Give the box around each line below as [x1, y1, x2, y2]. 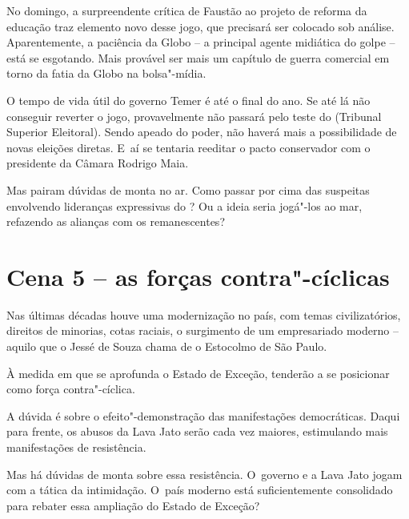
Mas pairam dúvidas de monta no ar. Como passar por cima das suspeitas [6, 181, 370, 198]
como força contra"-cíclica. [6, 380, 135, 397]
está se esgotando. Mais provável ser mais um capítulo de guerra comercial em [6, 49, 390, 66]
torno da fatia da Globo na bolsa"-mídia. [6, 65, 207, 82]
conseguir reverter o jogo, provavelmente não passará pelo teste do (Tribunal [6, 107, 382, 124]
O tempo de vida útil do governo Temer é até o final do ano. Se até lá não [6, 91, 371, 108]
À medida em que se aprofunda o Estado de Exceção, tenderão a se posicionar [6, 364, 390, 381]
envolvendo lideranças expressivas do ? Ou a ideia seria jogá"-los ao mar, [6, 197, 363, 214]
